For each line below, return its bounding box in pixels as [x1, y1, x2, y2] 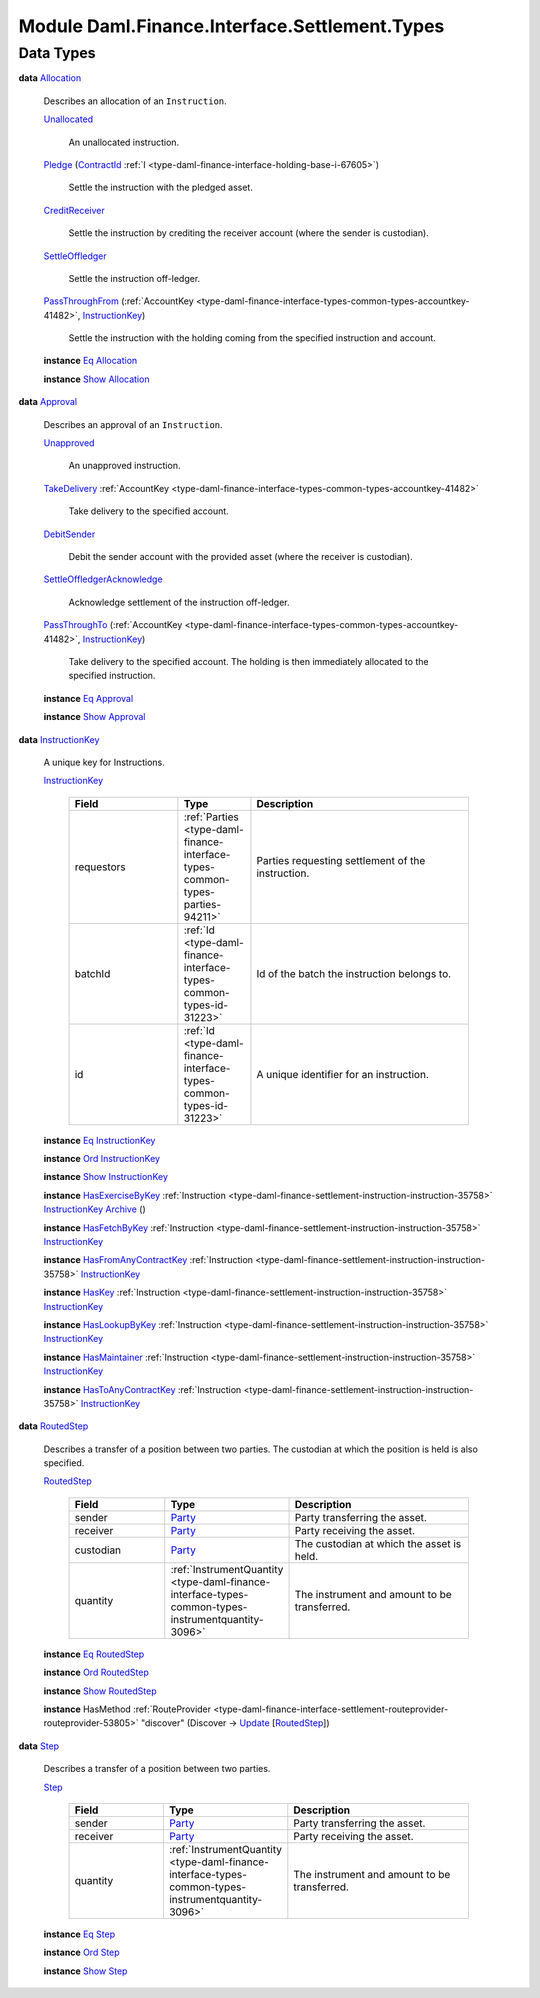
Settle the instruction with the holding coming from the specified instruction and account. [68, 332, 437, 344]
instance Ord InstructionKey [43, 1153, 160, 1165]
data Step [18, 1740, 60, 1752]
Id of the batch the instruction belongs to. [256, 966, 452, 980]
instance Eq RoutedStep [43, 1648, 145, 1660]
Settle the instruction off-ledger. [68, 272, 201, 284]
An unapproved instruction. [68, 460, 181, 472]
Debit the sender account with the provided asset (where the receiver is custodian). [68, 550, 414, 562]
